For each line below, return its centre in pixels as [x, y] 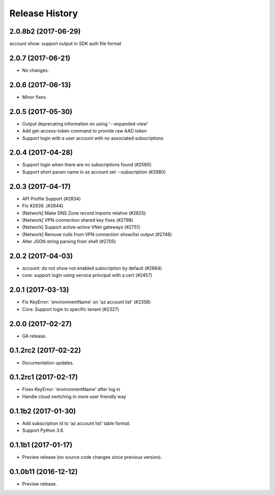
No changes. [36, 70]
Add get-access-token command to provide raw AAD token [85, 131]
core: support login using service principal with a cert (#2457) [87, 275]
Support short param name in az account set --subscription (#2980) [94, 172]
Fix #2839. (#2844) [43, 206]
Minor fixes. [35, 97]
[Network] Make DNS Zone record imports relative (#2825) [84, 213]
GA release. [34, 336]
